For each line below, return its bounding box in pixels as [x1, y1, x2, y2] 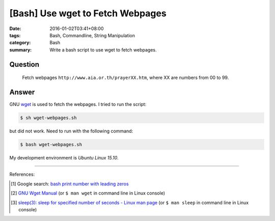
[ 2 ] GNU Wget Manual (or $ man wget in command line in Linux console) [11, 190, 166, 196]
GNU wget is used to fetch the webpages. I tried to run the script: [9, 101, 147, 107]
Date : [9, 25, 21, 32]
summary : [9, 46, 32, 53]
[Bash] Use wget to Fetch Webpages [9, 8, 167, 19]
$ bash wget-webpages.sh [20, 142, 82, 147]
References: [9, 171, 35, 178]
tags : [9, 32, 21, 38]
